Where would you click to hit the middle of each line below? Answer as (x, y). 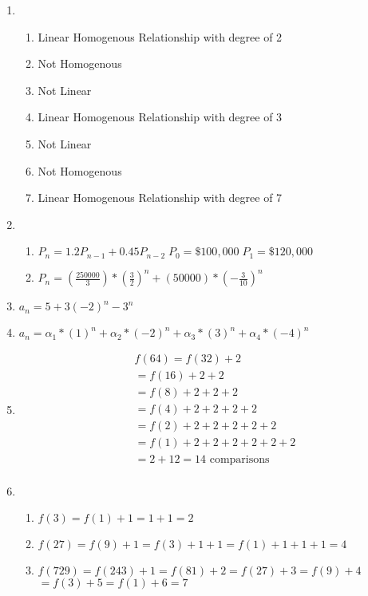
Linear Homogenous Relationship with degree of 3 (160, 117)
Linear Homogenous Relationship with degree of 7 (160, 197)
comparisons (239, 459)
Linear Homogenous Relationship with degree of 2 (160, 36)
